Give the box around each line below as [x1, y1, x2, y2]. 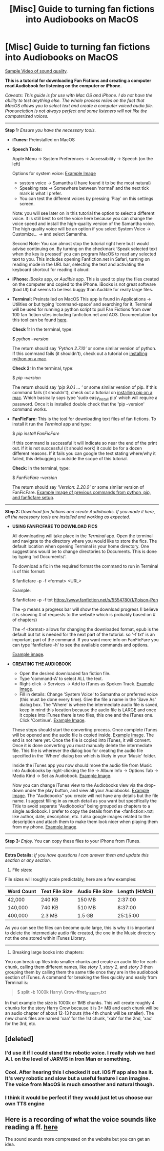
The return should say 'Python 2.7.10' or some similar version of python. [12, 345, 157, 351]
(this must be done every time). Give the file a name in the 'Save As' [19, 696, 156, 702]
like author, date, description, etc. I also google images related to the [12, 813, 150, 819]
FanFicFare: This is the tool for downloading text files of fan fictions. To [12, 416, 156, 422]
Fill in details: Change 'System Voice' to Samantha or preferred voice [19, 691, 158, 697]
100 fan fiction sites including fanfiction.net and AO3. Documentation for [12, 311, 158, 317]
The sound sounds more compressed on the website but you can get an [5, 1136, 150, 1142]
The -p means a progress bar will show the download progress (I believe [12, 606, 159, 612]
